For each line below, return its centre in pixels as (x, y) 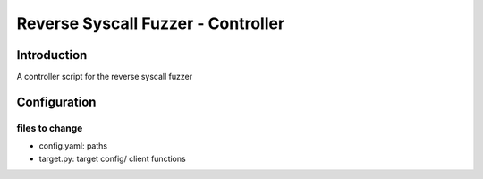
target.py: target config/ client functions (113, 158)
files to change (50, 128)
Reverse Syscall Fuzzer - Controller (151, 23)
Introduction (52, 55)
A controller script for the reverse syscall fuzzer (104, 77)
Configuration (56, 102)
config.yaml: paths (73, 146)
